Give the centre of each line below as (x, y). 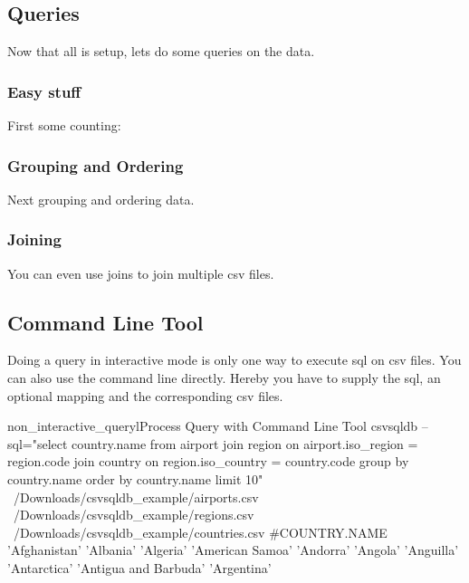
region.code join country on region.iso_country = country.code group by (208, 461)
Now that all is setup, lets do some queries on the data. (161, 51)
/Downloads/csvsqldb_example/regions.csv (134, 515)
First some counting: (64, 125)
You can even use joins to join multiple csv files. (141, 273)
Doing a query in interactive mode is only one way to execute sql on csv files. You (234, 360)
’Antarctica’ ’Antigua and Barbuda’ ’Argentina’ (139, 567)
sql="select (38, 443)
